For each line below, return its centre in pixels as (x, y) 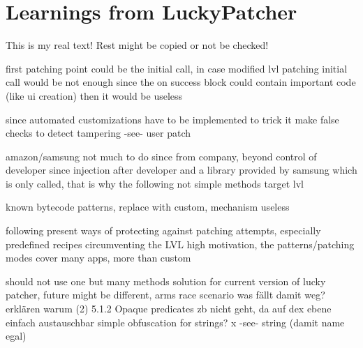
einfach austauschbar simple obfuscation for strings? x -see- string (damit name (175, 322)
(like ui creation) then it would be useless (94, 95)
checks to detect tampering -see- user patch (98, 133)
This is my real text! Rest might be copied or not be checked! (137, 45)
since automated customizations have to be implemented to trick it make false (172, 119)
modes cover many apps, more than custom (98, 258)
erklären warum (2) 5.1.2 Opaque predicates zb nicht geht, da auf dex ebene (169, 309)
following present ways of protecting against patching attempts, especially (163, 230)
